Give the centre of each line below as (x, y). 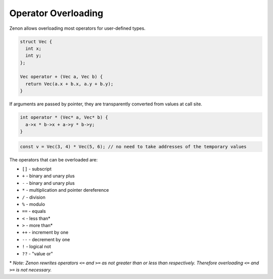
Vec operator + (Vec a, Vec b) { (61, 77)
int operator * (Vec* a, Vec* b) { (64, 118)
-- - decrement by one (46, 239)
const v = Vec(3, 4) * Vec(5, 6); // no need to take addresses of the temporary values (133, 147)
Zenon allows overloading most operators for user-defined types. (78, 28)
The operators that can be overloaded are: (54, 159)
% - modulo (34, 204)
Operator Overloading (56, 13)
